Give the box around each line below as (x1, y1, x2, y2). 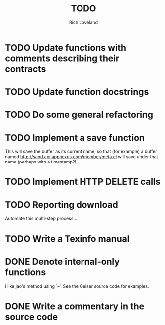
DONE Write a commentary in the (5, 300, 145, 312)
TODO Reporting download (5, 199, 118, 210)
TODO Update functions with (5, 42, 127, 53)
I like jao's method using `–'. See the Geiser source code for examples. (5, 283, 149, 289)
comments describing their (5, 53, 120, 64)
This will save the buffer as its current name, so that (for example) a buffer (5, 148, 158, 155)
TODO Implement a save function (5, 132, 145, 143)
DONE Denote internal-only (5, 256, 120, 267)
